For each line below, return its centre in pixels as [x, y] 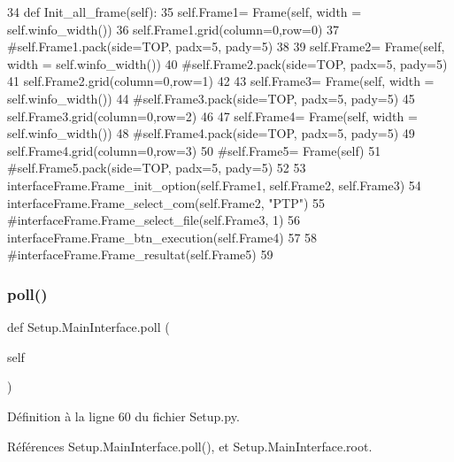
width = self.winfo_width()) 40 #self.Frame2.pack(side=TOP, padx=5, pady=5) [227, 63]
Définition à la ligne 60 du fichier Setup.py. [123, 416]
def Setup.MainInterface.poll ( [88, 327]
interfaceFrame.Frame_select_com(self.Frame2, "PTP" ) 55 [166, 202]
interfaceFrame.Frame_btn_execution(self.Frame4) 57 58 [162, 237]
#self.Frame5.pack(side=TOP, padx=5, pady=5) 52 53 [157, 168]
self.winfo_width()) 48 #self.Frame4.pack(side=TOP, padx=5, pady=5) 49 [211, 133]
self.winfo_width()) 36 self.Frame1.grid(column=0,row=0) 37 [173, 29]
